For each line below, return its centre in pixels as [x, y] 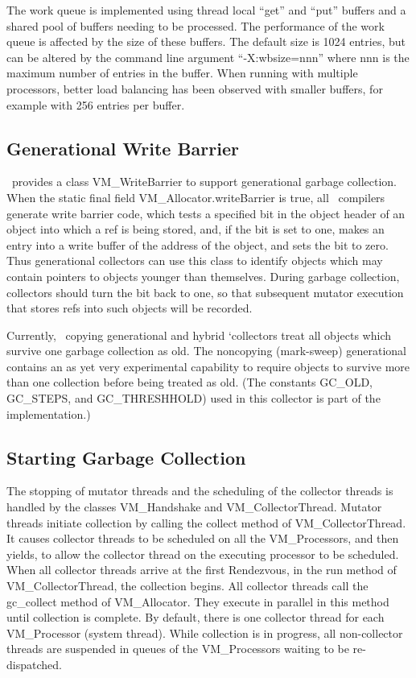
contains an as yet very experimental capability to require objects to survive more [208, 366]
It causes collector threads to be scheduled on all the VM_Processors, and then [203, 538]
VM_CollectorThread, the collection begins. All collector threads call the [187, 586]
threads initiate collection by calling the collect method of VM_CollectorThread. [206, 522]
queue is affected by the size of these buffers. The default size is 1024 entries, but [206, 41]
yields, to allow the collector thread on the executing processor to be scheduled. [203, 554]
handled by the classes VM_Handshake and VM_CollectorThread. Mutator [194, 507]
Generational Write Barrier [123, 148]
